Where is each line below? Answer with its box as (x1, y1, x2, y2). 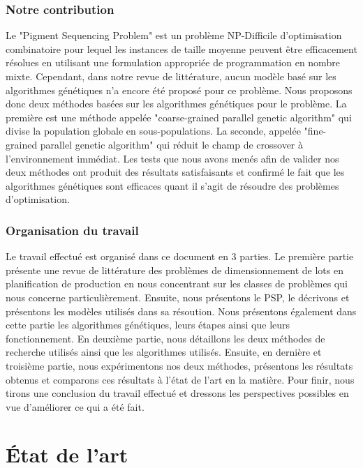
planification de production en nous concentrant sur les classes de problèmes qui (6, 276, 348, 291)
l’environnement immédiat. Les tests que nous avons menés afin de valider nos (6, 151, 339, 165)
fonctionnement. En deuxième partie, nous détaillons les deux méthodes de (6, 331, 325, 345)
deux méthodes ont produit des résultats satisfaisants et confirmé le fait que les (6, 165, 345, 179)
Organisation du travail (6, 221, 139, 239)
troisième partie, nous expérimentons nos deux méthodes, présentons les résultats (6, 358, 353, 372)
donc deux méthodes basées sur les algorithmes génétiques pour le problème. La (6, 96, 347, 111)
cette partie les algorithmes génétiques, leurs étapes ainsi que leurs (6, 317, 290, 332)
